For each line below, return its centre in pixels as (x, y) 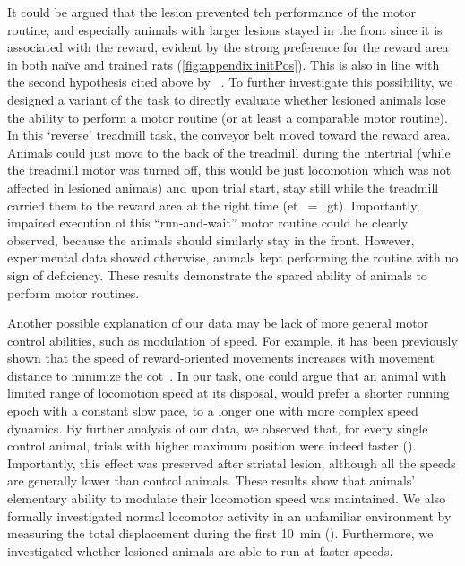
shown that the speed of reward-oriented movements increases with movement (221, 358)
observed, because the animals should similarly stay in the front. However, (211, 240)
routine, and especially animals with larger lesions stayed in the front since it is (225, 29)
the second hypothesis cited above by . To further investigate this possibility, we (230, 82)
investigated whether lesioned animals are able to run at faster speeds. (200, 550)
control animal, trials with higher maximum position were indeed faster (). (212, 446)
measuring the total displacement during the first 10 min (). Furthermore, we (220, 533)
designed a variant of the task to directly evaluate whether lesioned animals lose (227, 99)
